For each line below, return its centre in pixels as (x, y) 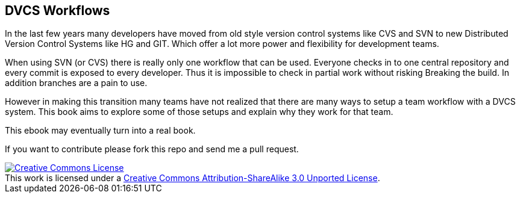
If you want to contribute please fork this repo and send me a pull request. (152, 149)
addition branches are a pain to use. (76, 83)
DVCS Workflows (58, 11)
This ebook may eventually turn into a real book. (100, 131)
